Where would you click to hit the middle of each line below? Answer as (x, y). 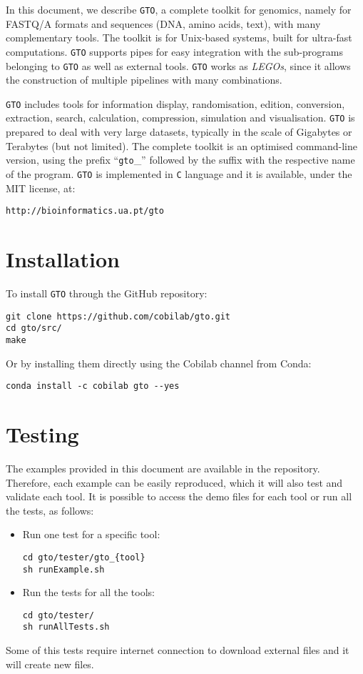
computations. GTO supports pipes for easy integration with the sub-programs (174, 51)
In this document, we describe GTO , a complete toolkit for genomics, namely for (179, 9)
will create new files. (50, 664)
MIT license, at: (41, 188)
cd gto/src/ (34, 328)
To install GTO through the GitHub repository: (107, 293)
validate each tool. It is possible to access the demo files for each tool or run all (179, 496)
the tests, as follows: (50, 510)
